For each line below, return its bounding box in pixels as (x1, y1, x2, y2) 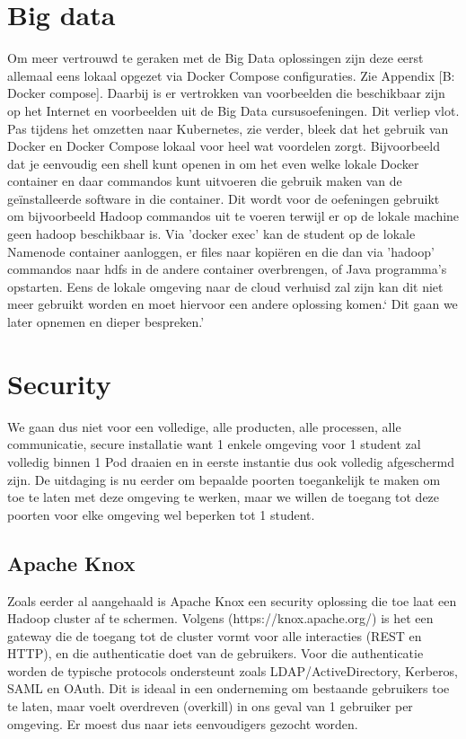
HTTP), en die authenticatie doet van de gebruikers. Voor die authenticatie (7, 644, 424, 663)
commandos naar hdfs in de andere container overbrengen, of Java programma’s (7, 260, 447, 278)
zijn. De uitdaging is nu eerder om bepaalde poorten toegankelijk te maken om (7, 470, 441, 488)
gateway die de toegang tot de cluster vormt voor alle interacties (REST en (7, 626, 422, 645)
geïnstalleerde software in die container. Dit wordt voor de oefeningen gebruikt (7, 189, 440, 207)
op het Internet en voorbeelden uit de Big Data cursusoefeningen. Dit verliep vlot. (7, 101, 460, 119)
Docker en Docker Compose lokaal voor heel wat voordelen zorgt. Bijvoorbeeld (7, 136, 440, 155)
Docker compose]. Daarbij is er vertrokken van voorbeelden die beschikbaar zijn (7, 84, 445, 102)
